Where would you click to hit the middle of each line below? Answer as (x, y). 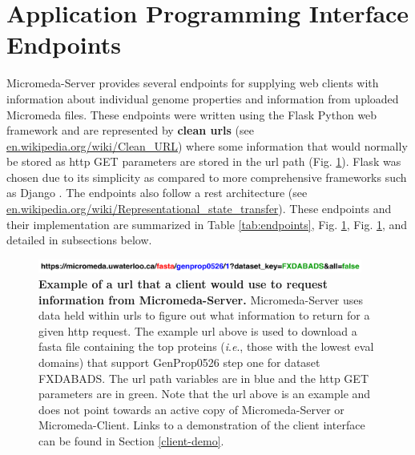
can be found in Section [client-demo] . (131, 440)
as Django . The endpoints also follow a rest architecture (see (157, 193)
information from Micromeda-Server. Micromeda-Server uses (201, 299)
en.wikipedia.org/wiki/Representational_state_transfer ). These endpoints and (199, 209)
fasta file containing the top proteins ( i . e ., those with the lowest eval (206, 346)
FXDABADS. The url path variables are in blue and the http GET (203, 378)
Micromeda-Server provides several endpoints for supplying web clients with (193, 83)
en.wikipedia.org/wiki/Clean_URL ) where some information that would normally (207, 145)
